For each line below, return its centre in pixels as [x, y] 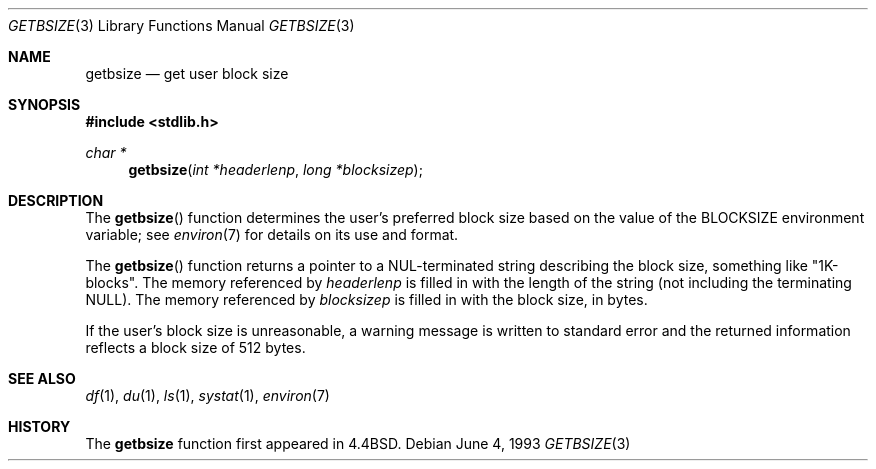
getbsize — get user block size [187, 73]
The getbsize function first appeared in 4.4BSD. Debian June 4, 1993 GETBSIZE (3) [358, 443]
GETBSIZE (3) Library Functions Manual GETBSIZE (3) [181, 25]
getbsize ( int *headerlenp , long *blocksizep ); [275, 169]
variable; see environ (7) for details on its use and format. [272, 234]
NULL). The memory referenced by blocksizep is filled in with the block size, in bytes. [366, 299]
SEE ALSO [42, 378]
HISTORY [39, 426]
